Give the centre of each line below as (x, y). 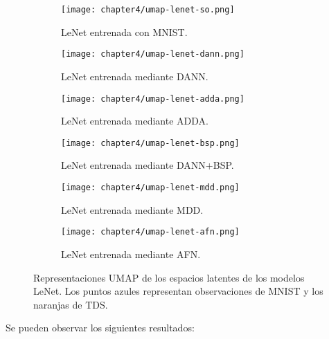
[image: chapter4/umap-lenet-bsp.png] (150, 143)
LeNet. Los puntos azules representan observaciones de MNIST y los (178, 291)
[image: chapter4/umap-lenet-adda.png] (153, 99)
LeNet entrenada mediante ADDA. (135, 121)
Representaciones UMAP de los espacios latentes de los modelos (169, 277)
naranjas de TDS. (71, 304)
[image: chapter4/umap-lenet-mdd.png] (150, 187)
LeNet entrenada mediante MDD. (132, 209)
